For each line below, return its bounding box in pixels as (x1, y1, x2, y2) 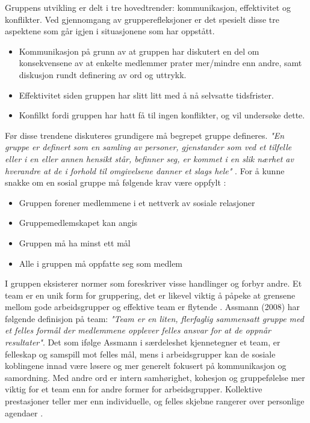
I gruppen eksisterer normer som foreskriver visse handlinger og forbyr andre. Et (5, 277, 302, 290)
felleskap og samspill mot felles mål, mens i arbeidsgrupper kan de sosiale (5, 347, 276, 360)
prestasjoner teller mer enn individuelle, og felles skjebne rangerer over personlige (5, 395, 305, 407)
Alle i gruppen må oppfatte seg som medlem (19, 257, 183, 269)
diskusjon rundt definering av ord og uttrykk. (19, 68, 187, 81)
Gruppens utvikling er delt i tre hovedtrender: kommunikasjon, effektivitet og (5, 1, 291, 13)
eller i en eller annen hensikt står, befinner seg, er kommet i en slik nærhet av (5, 152, 294, 165)
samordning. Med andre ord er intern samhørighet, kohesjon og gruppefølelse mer (5, 371, 305, 383)
